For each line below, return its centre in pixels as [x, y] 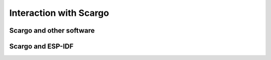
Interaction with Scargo [59, 13]
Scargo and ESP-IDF [41, 46]
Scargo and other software [52, 30]
